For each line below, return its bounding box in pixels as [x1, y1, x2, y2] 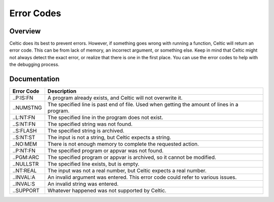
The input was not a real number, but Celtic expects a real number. [47, 167, 207, 174]
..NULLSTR [12, 160, 39, 168]
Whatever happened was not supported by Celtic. [47, 187, 167, 194]
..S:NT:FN [12, 120, 36, 128]
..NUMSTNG [12, 104, 42, 111]
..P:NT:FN [12, 147, 36, 154]
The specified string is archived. [47, 127, 124, 134]
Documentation [9, 75, 60, 84]
